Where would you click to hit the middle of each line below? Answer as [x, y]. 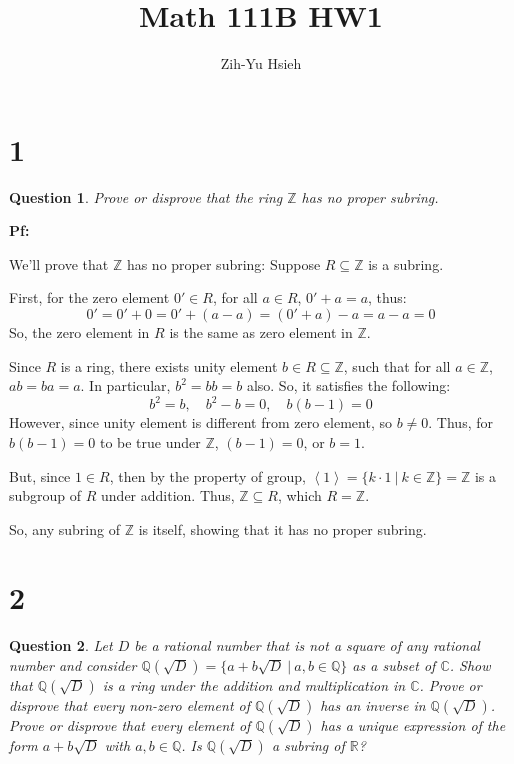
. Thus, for [460, 422]
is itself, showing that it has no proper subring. [282, 528]
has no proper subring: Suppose [223, 263]
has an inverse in [373, 705]
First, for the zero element [89, 297]
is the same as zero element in [261, 332]
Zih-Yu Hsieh [261, 63]
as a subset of [394, 665]
